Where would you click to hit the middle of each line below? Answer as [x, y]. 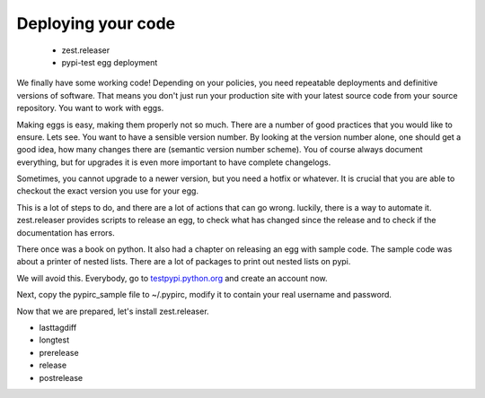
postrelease [61, 377]
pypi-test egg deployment [110, 62]
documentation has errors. [66, 232]
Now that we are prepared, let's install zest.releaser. [113, 311]
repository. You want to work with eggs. [90, 108]
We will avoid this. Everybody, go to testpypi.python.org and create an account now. [172, 278]
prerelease [59, 352]
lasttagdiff [58, 327]
